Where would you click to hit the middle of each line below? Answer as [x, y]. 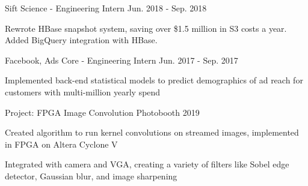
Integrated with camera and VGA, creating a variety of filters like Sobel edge [147, 164]
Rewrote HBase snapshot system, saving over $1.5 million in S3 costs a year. [146, 28]
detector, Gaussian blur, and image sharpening [91, 175]
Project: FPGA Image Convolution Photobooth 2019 [102, 112]
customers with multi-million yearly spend [83, 91]
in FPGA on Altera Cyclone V [61, 144]
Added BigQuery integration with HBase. [81, 40]
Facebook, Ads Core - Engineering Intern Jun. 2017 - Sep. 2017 [122, 60]
